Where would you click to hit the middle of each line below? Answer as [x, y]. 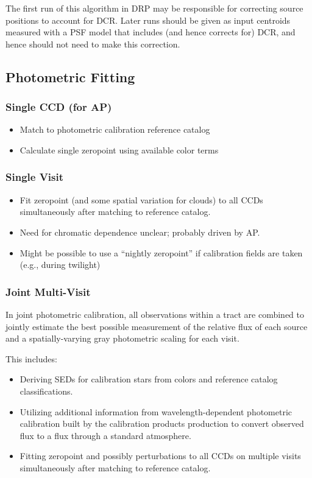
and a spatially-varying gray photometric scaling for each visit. [122, 338]
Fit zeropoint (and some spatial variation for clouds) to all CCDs [141, 199]
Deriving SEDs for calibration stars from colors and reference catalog [149, 379]
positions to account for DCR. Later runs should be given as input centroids [148, 20]
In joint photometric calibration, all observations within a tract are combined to [155, 314]
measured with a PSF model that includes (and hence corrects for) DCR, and [151, 32]
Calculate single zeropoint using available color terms [119, 149]
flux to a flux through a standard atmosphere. [105, 435]
